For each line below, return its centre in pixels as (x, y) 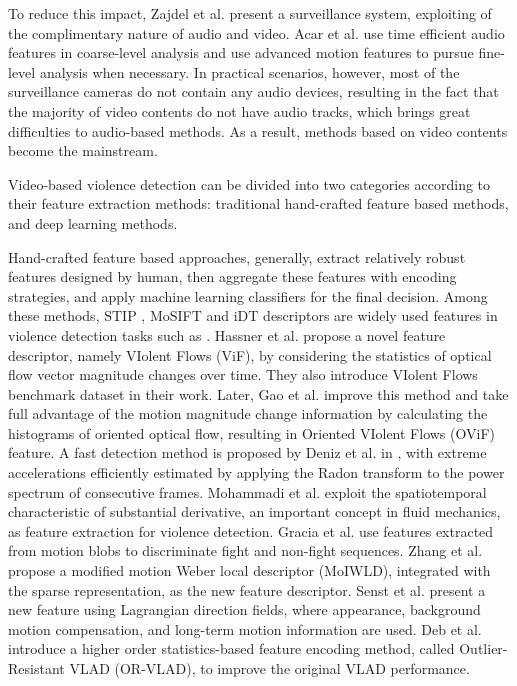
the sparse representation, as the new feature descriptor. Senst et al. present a (247, 589)
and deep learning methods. (93, 222)
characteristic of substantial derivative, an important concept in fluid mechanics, (254, 511)
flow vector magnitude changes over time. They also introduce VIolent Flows (243, 374)
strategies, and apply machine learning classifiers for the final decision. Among (248, 295)
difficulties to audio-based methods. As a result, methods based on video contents (258, 130)
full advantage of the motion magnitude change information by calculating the (248, 413)
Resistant (36, 668)
